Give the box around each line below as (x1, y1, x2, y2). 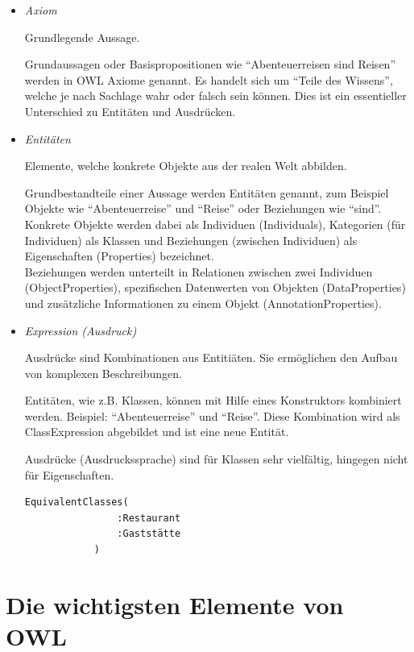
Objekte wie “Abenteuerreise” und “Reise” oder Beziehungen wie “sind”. (24, 200, 382, 217)
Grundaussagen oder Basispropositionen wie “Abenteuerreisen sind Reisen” (24, 56, 395, 73)
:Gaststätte (117, 528, 181, 540)
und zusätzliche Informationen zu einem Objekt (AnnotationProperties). (24, 294, 382, 311)
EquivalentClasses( (24, 496, 129, 509)
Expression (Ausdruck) (24, 322, 137, 338)
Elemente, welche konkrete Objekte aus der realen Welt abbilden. (24, 157, 347, 174)
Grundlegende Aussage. (24, 28, 140, 45)
